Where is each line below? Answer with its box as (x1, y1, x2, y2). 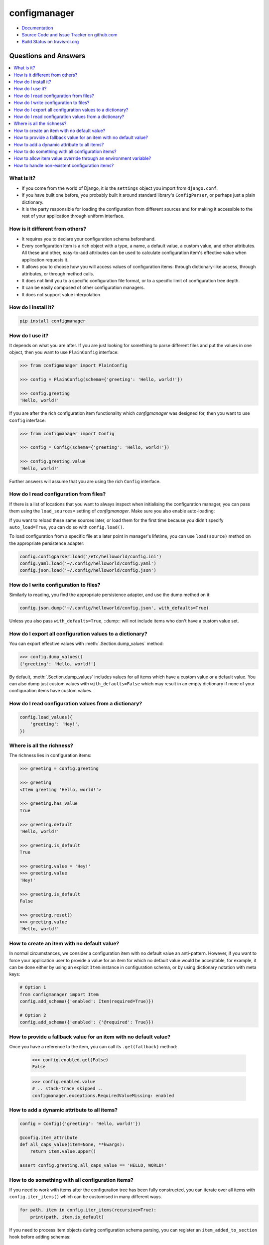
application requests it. (21, 256, 69, 262)
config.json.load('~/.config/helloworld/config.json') (19, 568, 156, 573)
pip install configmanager (19, 318, 86, 324)
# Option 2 (19, 1012, 46, 1018)
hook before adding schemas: (9, 1234, 71, 1240)
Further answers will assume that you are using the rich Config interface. (9, 478, 161, 484)
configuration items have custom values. (9, 688, 93, 694)
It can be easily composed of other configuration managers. (21, 284, 145, 291)
